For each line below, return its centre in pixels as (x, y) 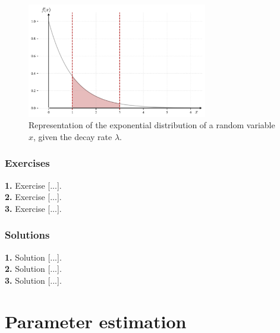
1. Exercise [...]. (33, 185)
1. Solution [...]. (33, 257)
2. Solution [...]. (33, 269)
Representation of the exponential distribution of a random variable (152, 125)
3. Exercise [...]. (33, 208)
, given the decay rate (73, 136)
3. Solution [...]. (33, 280)
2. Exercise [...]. (33, 197)
